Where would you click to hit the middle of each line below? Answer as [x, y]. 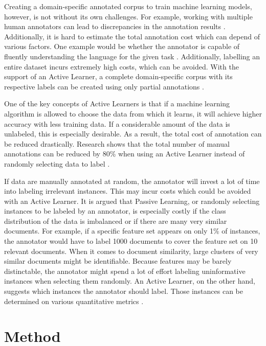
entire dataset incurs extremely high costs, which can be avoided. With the [121, 66]
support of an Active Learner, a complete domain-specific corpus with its [118, 76]
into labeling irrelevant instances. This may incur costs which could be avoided [128, 191]
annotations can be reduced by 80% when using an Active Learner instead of [125, 154]
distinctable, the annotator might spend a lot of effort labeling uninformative [125, 271]
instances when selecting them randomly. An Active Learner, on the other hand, [130, 281]
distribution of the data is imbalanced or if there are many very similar [116, 221]
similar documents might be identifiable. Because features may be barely [118, 261]
